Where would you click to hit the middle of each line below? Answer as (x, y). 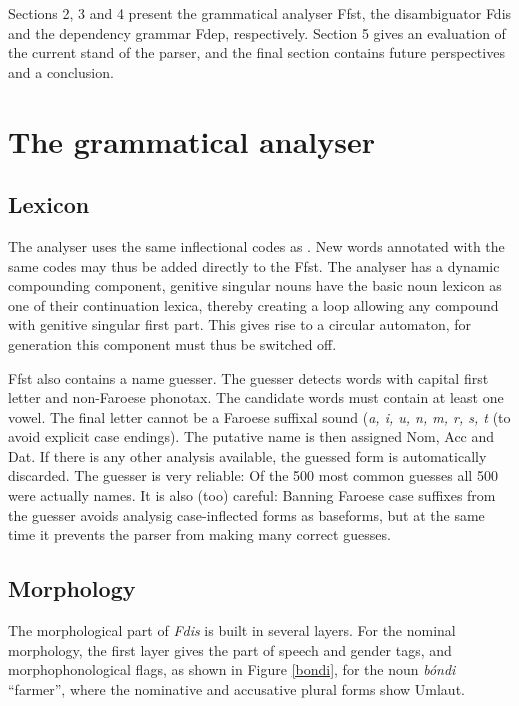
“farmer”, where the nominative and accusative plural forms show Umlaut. (236, 688)
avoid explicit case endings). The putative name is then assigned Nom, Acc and (251, 436)
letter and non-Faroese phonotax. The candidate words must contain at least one (256, 397)
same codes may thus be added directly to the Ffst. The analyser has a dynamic (254, 265)
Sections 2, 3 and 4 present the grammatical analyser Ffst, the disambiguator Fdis (260, 13)
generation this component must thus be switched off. (172, 343)
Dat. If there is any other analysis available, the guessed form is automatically (247, 455)
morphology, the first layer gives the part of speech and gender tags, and (230, 649)
